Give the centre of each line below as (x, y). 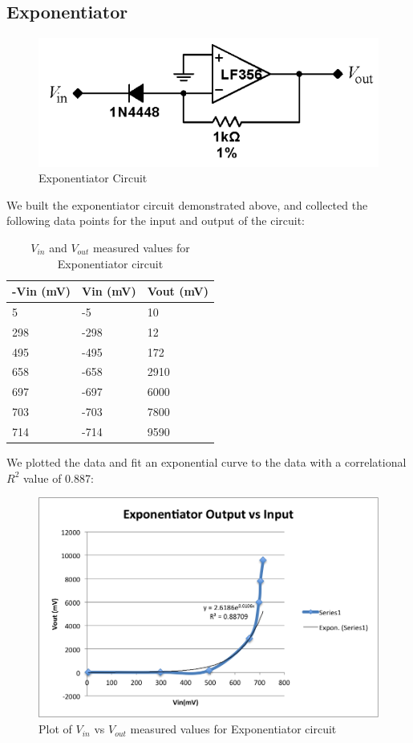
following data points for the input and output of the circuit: (156, 220)
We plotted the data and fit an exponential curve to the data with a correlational (206, 462)
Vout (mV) (178, 291)
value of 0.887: (58, 478)
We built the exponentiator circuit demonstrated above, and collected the (187, 204)
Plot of (55, 729)
